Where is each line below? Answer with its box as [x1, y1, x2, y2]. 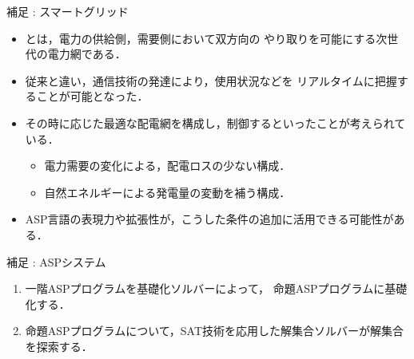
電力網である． [47, 45, 126, 62]
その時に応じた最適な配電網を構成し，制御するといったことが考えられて [25, 114, 406, 131]
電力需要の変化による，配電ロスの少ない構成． [44, 157, 291, 174]
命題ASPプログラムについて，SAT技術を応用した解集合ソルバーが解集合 [25, 322, 404, 339]
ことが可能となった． [36, 88, 149, 105]
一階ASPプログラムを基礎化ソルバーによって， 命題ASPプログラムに [25, 280, 385, 297]
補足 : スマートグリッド [6, 3, 129, 19]
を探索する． [25, 337, 93, 354]
